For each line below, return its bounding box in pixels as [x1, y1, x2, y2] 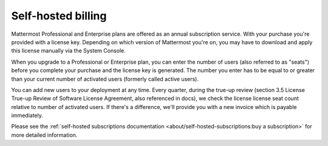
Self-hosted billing [11, 9, 107, 22]
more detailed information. [11, 131, 78, 139]
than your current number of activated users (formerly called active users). [11, 75, 199, 82]
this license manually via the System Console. [11, 47, 126, 55]
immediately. [11, 112, 44, 119]
